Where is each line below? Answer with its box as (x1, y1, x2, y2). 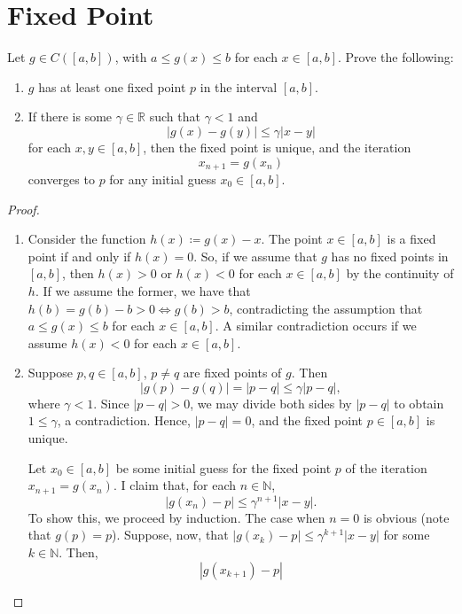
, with (114, 48, 147, 66)
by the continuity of (346, 264, 454, 283)
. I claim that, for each (113, 476, 237, 494)
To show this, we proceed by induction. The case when (27, 508, 325, 526)
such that (149, 107, 200, 126)
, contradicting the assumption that (229, 299, 423, 317)
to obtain (394, 393, 444, 412)
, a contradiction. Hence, (57, 411, 191, 430)
